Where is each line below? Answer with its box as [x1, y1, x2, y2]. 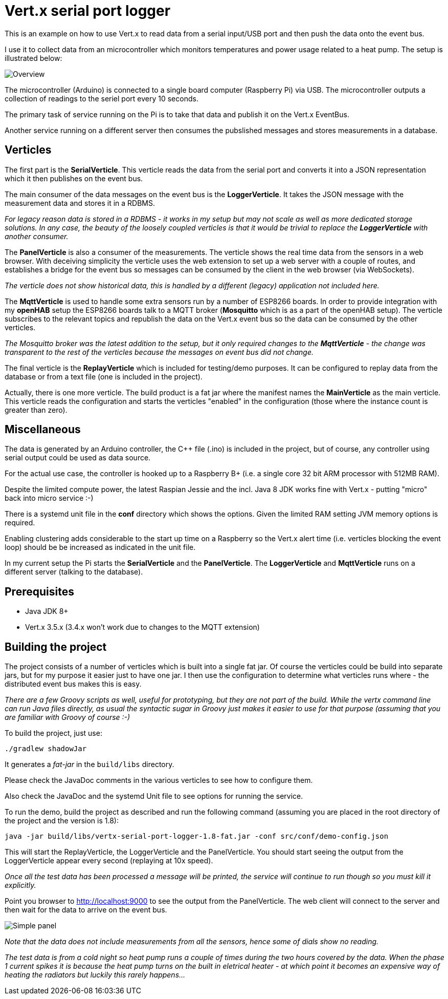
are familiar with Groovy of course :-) [5, 713, 130, 722]
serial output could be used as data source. [5, 453, 151, 462]
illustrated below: [5, 53, 62, 62]
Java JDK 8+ [25, 607, 69, 616]
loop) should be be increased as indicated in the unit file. [5, 543, 196, 552]
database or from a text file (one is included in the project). [5, 372, 203, 381]
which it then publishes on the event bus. [5, 174, 143, 183]
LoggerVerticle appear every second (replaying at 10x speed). [5, 856, 213, 865]
